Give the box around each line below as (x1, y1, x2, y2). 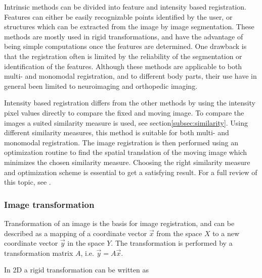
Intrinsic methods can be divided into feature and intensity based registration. (4, 2, 246, 12)
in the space (67, 238, 105, 248)
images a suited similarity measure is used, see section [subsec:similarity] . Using (4, 117, 248, 128)
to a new (212, 228, 240, 238)
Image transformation (4, 198, 95, 210)
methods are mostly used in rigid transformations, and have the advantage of (4, 31, 243, 41)
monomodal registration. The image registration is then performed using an (4, 137, 238, 147)
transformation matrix (4, 247, 73, 258)
